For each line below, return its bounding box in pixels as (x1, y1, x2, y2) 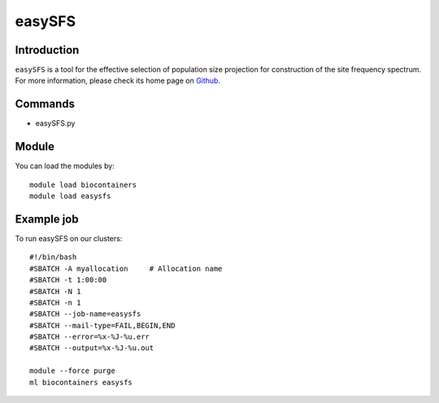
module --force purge (29, 366, 115, 375)
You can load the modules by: (15, 161, 115, 171)
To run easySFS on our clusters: (15, 233, 123, 243)
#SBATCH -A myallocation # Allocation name (29, 264, 223, 273)
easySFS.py (35, 119, 76, 128)
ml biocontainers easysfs (29, 378, 133, 387)
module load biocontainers (29, 180, 137, 189)
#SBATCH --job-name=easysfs (29, 310, 141, 318)
